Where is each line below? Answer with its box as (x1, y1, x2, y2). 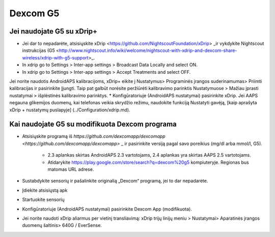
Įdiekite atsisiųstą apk (22, 187, 68, 193)
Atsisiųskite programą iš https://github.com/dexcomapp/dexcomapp (22, 133, 166, 139)
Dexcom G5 (9, 8, 60, 19)
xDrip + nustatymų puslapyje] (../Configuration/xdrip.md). (9, 107, 130, 113)
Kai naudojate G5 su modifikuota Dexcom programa (9, 120, 177, 129)
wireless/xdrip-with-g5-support (22, 54, 89, 61)
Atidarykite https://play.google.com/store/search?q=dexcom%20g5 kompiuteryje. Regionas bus (47, 159, 249, 165)
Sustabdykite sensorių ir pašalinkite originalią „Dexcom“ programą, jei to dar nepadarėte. (22, 178, 208, 184)
